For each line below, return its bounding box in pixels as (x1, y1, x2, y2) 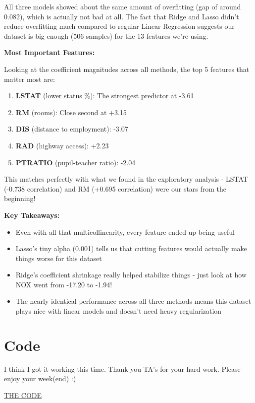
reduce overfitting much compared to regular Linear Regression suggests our (4, 21, 235, 31)
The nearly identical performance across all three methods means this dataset (15, 296, 252, 306)
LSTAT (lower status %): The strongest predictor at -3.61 (15, 90, 194, 101)
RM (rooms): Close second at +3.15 (15, 107, 127, 117)
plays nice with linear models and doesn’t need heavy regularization (15, 306, 222, 316)
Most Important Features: (4, 47, 95, 58)
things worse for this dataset (15, 253, 102, 263)
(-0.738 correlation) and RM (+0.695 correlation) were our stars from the (4, 183, 227, 194)
